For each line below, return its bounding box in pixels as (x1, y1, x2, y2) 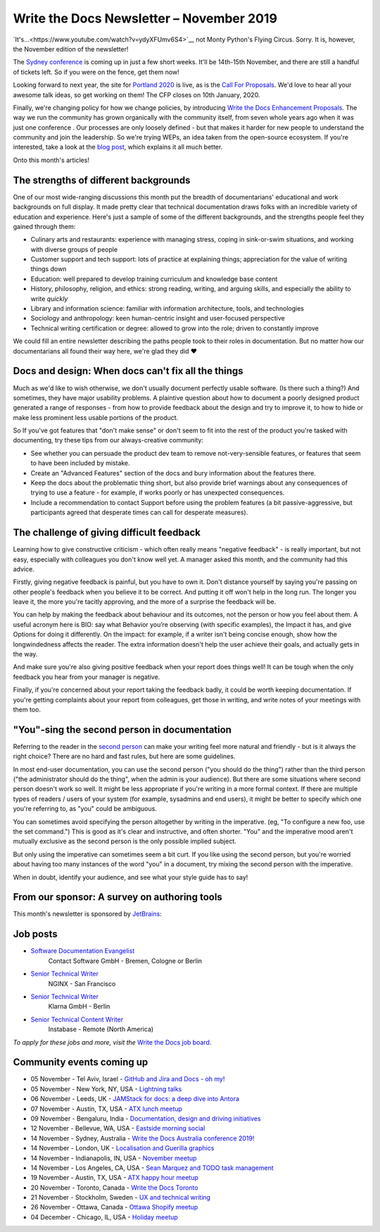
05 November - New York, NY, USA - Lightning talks (30, 1085, 182, 1093)
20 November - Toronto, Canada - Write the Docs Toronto (30, 1183, 198, 1192)
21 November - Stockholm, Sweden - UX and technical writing (30, 1193, 211, 1202)
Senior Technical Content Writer (30, 1015, 124, 1023)
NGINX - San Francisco (48, 979, 116, 988)
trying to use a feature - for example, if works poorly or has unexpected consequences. (30, 488, 285, 497)
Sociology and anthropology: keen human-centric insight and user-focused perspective (30, 314, 285, 323)
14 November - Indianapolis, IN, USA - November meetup (30, 1154, 197, 1162)
